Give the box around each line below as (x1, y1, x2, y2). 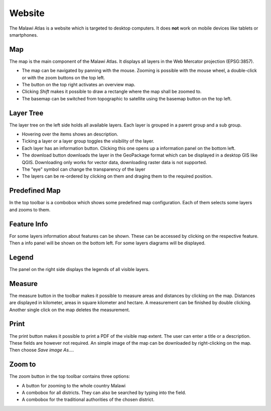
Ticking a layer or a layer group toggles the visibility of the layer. (22, 138, 155, 144)
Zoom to (9, 360, 36, 369)
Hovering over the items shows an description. (22, 131, 118, 138)
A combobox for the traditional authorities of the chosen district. (22, 396, 155, 402)
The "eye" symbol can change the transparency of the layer (22, 166, 146, 173)
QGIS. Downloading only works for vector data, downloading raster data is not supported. (22, 159, 207, 165)
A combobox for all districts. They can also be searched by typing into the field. (22, 389, 187, 395)
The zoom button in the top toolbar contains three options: (9, 373, 130, 379)
